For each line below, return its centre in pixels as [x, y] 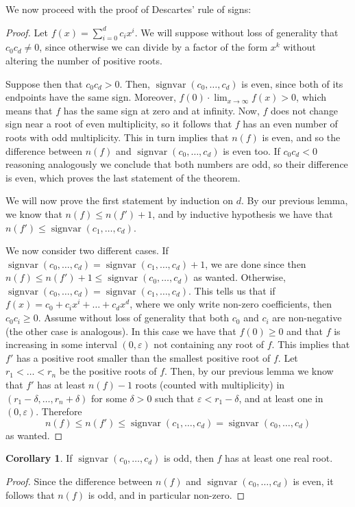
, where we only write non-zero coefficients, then [231, 304]
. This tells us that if [232, 290]
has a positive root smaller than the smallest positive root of [143, 357]
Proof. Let [27, 32]
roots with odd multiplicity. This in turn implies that [117, 137]
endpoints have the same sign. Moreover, [91, 97]
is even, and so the [301, 137]
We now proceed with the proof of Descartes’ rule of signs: [128, 9]
